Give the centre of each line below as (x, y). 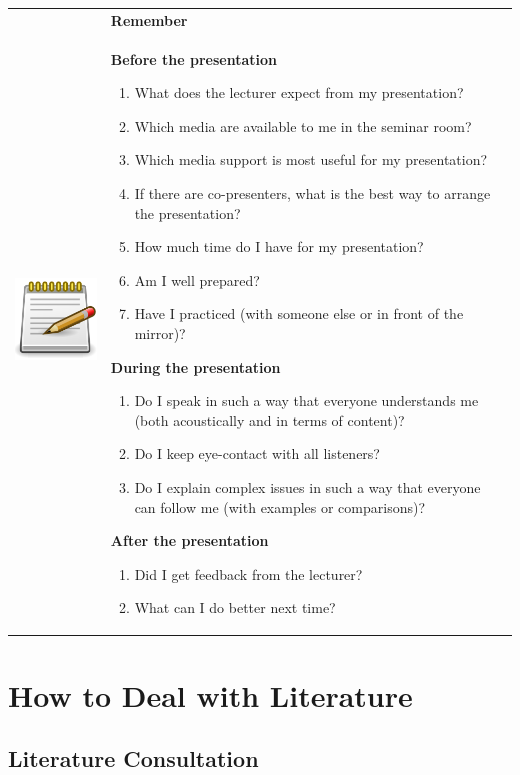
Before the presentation (193, 58)
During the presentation (195, 366)
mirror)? (160, 332)
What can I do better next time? (235, 607)
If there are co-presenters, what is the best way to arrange (312, 192)
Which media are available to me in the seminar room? (303, 125)
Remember (149, 19)
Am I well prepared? (197, 279)
